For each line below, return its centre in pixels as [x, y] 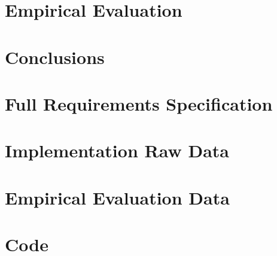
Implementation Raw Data [117, 150]
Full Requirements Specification [139, 103]
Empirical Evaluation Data [117, 197]
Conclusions [55, 57]
